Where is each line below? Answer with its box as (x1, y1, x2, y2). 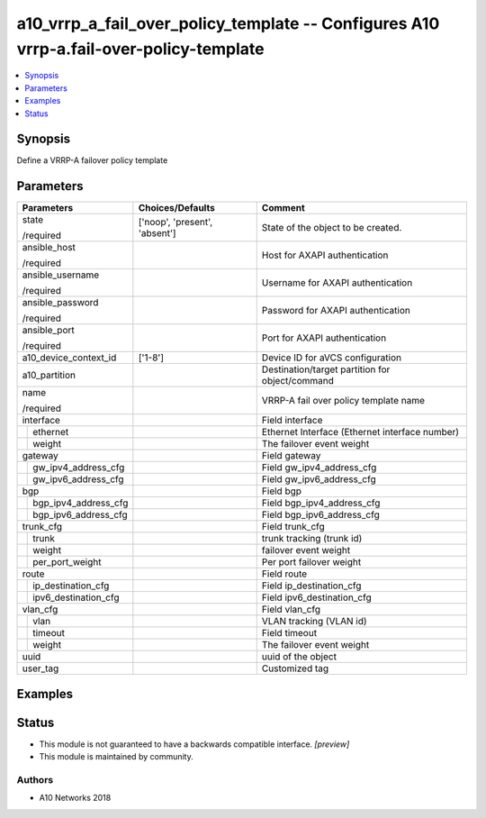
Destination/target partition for (261, 363, 391, 376)
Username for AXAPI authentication (261, 277, 413, 289)
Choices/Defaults (138, 202, 215, 214)
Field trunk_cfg (261, 521, 326, 533)
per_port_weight (32, 556, 102, 568)
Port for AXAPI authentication (261, 332, 387, 344)
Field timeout (261, 627, 318, 640)
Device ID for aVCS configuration (261, 351, 402, 364)
